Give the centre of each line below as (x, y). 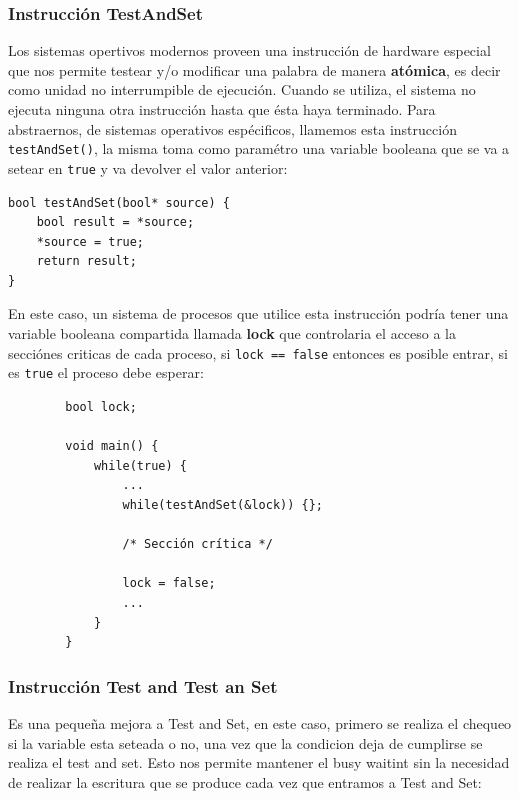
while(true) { (140, 465)
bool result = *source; (115, 222)
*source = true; (90, 241)
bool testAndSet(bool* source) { (119, 202)
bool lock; (101, 406)
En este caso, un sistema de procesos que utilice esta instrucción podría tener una (258, 313)
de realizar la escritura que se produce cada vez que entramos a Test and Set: (245, 781)
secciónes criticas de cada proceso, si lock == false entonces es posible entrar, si (258, 352)
